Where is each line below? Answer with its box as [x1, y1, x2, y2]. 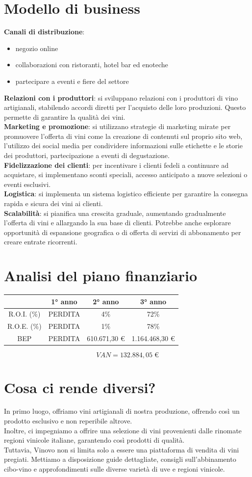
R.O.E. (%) [7, 321, 42, 331]
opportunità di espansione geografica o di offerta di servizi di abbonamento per [4, 227, 241, 237]
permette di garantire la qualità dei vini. [4, 111, 126, 122]
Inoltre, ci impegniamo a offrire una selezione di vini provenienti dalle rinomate [4, 425, 242, 435]
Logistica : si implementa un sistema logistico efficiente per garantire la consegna [4, 188, 248, 199]
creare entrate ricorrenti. [4, 237, 77, 247]
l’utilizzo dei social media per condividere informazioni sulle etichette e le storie [4, 140, 243, 151]
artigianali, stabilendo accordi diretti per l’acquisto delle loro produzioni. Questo [4, 102, 246, 112]
